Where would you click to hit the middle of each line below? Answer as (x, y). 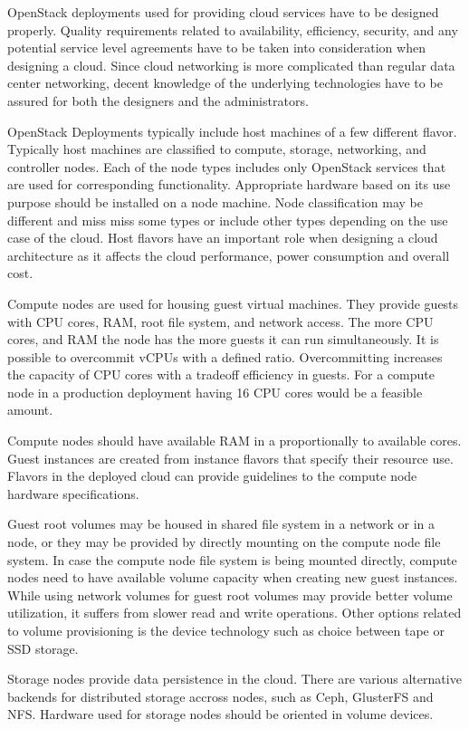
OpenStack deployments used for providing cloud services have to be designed (223, 12)
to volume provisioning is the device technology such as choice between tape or (226, 630)
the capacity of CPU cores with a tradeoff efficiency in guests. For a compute (221, 374)
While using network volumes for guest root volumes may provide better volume (230, 595)
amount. (30, 410)
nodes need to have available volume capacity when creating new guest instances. (233, 577)
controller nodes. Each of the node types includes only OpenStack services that (227, 166)
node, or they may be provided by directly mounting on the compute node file (224, 542)
